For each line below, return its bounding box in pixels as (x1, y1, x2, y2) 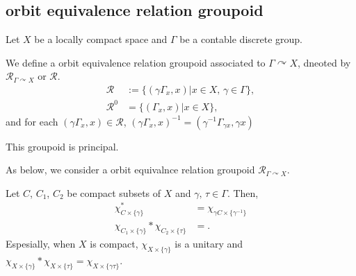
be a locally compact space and (34, 32, 168, 46)
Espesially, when (6, 236, 76, 251)
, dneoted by (297, 55, 351, 69)
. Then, (227, 185, 259, 200)
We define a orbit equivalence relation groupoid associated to (6, 55, 266, 69)
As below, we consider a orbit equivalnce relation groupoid (6, 162, 255, 177)
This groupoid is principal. (6, 139, 119, 153)
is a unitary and (175, 236, 243, 251)
